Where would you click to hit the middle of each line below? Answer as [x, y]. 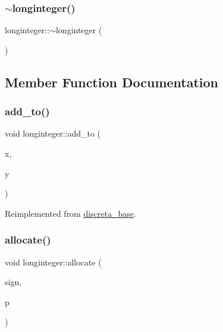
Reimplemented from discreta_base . [70, 213]
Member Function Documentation [112, 82]
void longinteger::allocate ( [53, 262]
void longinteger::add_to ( [53, 133]
